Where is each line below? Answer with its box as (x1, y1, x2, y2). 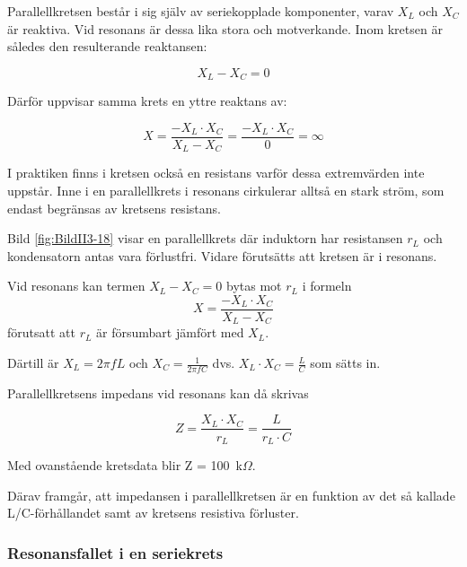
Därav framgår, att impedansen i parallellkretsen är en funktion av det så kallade (7, 485, 455, 504)
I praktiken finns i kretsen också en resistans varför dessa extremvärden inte (7, 163, 425, 182)
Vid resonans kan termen (7, 276, 145, 295)
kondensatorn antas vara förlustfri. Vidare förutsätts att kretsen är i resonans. (7, 246, 437, 265)
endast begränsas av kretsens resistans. (7, 198, 221, 217)
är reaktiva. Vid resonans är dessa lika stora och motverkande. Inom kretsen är (7, 19, 443, 38)
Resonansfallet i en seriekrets (7, 541, 224, 563)
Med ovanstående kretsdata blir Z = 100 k (7, 455, 242, 474)
